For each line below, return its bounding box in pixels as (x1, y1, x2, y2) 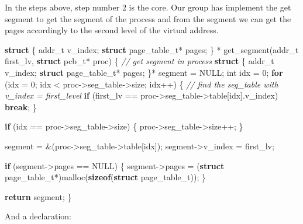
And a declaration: (5, 210, 72, 222)
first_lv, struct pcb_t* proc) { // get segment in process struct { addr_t (5, 55, 274, 67)
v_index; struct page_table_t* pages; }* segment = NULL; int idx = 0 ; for (5, 66, 283, 78)
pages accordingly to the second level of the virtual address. (5, 24, 219, 36)
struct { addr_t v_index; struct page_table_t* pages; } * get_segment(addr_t (5, 43, 299, 55)
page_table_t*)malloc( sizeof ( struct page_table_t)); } (5, 171, 206, 183)
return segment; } (5, 190, 72, 202)
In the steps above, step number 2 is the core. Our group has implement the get (5, 1, 291, 13)
